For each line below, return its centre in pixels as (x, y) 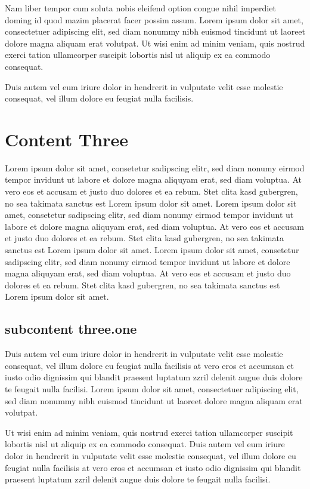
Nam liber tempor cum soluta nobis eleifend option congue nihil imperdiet (140, 8)
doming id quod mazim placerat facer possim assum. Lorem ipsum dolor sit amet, (154, 19)
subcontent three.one (71, 329)
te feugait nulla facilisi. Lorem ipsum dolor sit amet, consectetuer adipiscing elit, (152, 388)
